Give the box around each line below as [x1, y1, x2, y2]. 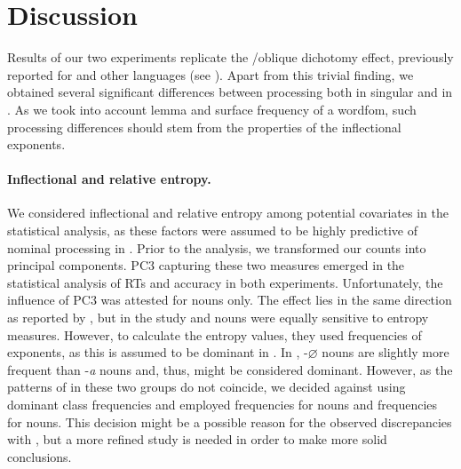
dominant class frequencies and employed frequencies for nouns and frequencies [7, 395, 438, 414]
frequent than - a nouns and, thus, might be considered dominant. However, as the [7, 360, 453, 378]
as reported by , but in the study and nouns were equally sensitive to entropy [7, 308, 429, 327]
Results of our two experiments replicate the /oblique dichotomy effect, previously [7, 48, 454, 67]
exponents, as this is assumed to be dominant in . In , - [7, 343, 308, 362]
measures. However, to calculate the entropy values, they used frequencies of [7, 325, 422, 344]
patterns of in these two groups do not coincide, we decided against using [7, 378, 406, 396]
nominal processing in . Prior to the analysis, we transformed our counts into [7, 238, 426, 257]
